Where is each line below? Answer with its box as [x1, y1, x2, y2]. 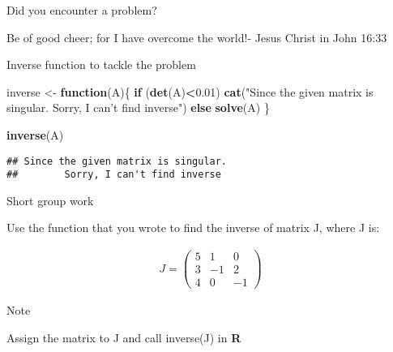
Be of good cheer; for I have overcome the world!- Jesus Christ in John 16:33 [6, 28, 387, 45]
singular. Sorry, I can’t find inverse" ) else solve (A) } [6, 99, 270, 116]
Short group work [6, 191, 94, 208]
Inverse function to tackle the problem [6, 56, 196, 73]
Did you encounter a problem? [6, 2, 157, 18]
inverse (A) [6, 126, 64, 143]
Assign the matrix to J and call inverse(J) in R [6, 328, 241, 346]
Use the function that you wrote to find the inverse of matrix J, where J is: [6, 219, 380, 236]
